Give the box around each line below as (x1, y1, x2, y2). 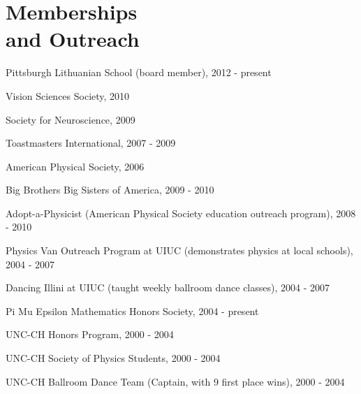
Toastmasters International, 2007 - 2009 (6, 136, 176, 150)
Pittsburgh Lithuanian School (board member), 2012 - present (6, 65, 272, 80)
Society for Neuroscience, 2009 (6, 112, 135, 126)
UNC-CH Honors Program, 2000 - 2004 (6, 327, 174, 342)
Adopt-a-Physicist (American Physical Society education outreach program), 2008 (6, 205, 356, 220)
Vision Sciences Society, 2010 (6, 88, 130, 103)
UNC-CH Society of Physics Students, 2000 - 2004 (6, 351, 221, 365)
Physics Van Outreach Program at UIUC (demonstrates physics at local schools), (6, 243, 353, 258)
